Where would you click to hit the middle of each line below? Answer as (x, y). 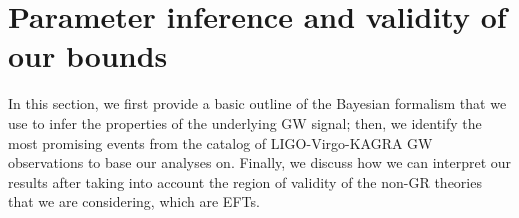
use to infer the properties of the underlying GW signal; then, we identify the (245, 122)
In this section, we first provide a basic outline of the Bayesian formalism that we (257, 103)
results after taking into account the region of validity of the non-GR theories (245, 181)
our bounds (88, 55)
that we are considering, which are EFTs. (134, 201)
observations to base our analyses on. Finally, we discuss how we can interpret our (260, 162)
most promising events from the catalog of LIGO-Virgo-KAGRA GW (220, 142)
